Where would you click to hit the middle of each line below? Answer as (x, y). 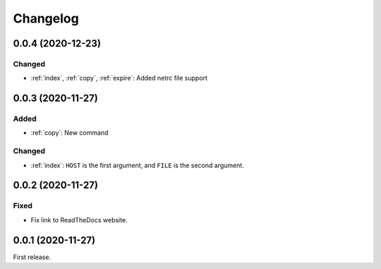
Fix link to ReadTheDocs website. (79, 220)
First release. (32, 257)
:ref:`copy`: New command (69, 133)
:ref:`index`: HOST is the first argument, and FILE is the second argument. (138, 165)
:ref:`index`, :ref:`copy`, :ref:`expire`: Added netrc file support (119, 78)
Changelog (46, 18)
